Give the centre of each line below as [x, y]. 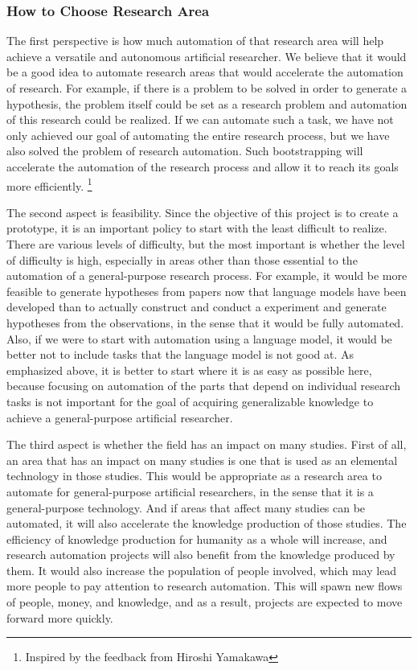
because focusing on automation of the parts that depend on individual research [204, 386]
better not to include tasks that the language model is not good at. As [180, 354]
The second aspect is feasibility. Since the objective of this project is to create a [203, 212]
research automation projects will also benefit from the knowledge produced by [201, 555]
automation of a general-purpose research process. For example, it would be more [207, 275]
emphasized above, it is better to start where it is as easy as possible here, [189, 370]
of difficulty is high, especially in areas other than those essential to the [182, 259]
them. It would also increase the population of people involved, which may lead [202, 570]
